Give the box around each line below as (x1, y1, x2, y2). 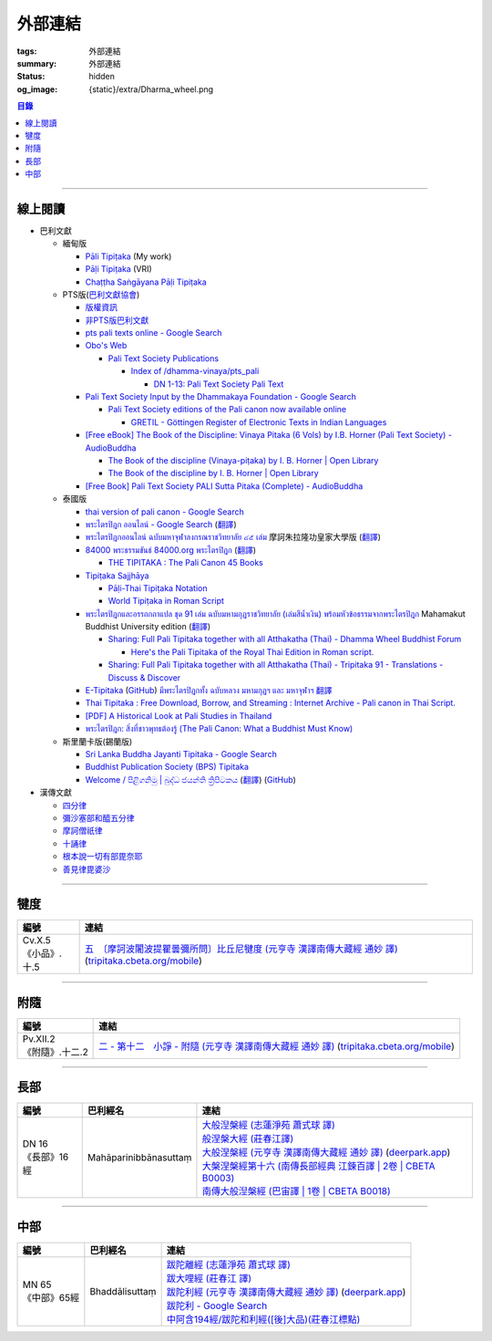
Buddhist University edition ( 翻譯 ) (85, 621, 211, 632)
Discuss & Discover (108, 671, 181, 683)
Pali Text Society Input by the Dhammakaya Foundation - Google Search (85, 391, 357, 402)
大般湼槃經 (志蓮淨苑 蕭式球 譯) (201, 1118, 336, 1131)
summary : (16, 57, 57, 68)
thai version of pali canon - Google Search (85, 506, 245, 517)
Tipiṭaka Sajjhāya (85, 570, 149, 581)
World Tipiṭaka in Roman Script (108, 596, 225, 607)
